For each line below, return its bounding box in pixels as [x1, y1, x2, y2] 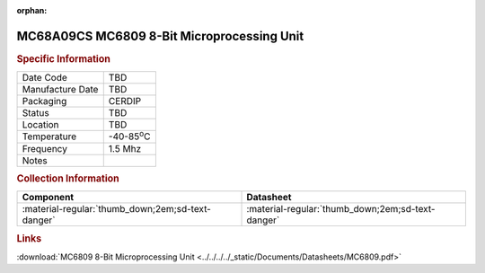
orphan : [16, 5, 48, 15]
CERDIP [108, 95, 142, 108]
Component [22, 191, 75, 204]
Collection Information [16, 172, 120, 184]
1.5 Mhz [108, 142, 142, 154]
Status [22, 107, 49, 119]
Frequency [22, 142, 67, 154]
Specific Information [16, 52, 111, 65]
